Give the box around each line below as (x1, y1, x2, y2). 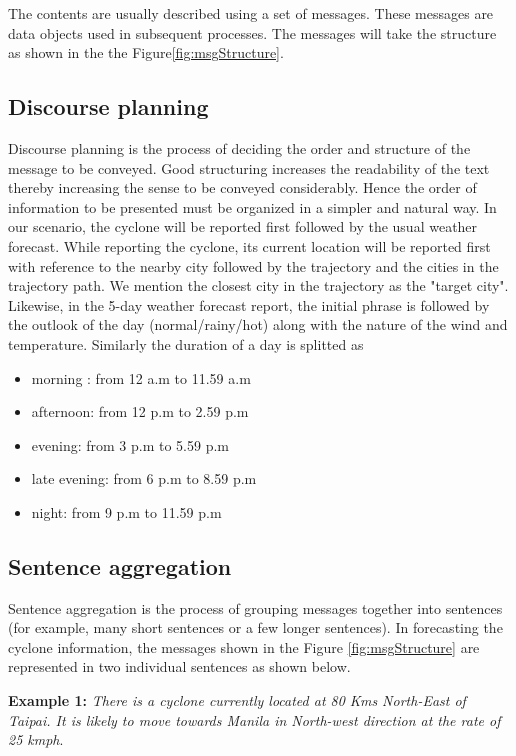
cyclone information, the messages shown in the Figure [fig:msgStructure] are (8, 636, 480, 657)
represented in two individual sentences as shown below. (8, 656, 351, 677)
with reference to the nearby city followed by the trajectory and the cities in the (8, 255, 499, 276)
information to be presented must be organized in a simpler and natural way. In (8, 196, 497, 217)
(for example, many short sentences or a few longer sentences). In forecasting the (8, 617, 503, 638)
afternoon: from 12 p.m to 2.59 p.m (31, 401, 249, 422)
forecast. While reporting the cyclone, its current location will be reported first (8, 235, 491, 256)
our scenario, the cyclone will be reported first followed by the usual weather (8, 216, 478, 237)
